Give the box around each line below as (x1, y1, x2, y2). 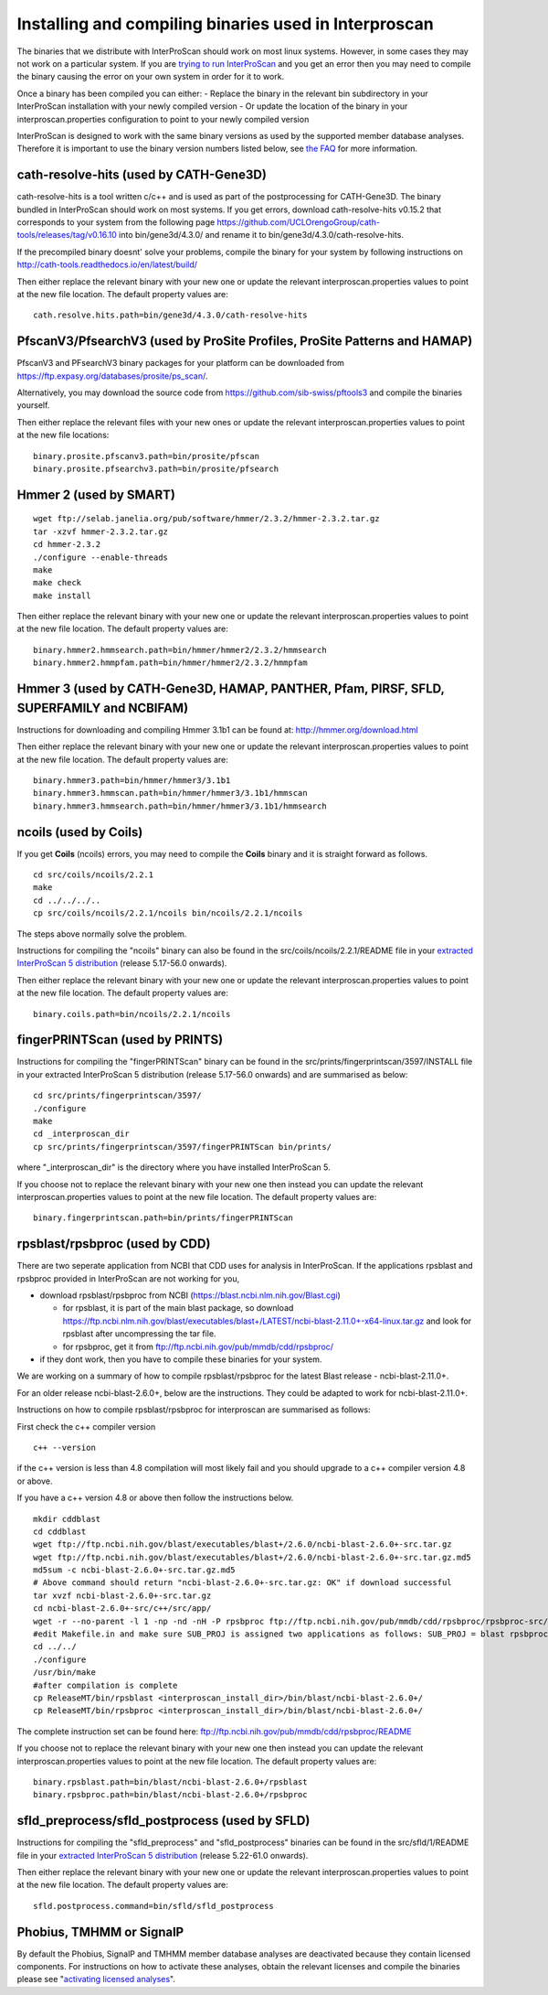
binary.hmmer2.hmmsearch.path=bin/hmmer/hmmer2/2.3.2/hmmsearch (33, 645, 328, 655)
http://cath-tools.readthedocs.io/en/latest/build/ (16, 259, 198, 270)
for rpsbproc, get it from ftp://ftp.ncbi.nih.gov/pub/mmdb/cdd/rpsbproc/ (62, 1341, 333, 1352)
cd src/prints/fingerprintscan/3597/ (33, 1090, 203, 1101)
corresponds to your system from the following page (16, 216, 216, 228)
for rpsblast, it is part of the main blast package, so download (62, 1303, 294, 1314)
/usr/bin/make (33, 1668, 96, 1678)
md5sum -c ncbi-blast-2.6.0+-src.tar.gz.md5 (33, 1565, 237, 1575)
